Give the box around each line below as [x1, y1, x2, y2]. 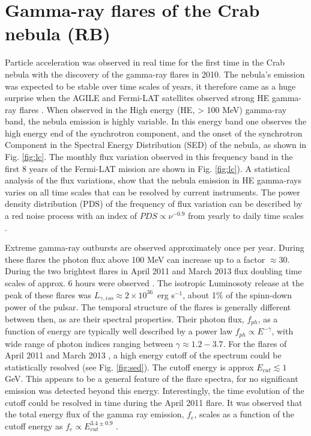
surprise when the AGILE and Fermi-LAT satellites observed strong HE [5, 91, 270, 104]
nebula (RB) [5, 21, 110, 46]
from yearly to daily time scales [188, 209, 304, 222]
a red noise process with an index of [5, 209, 137, 222]
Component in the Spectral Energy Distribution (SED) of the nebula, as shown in [5, 138, 307, 151]
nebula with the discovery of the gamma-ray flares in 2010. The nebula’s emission [5, 67, 305, 80]
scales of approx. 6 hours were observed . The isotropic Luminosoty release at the [5, 277, 304, 289]
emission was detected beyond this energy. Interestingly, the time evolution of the [5, 384, 304, 396]
